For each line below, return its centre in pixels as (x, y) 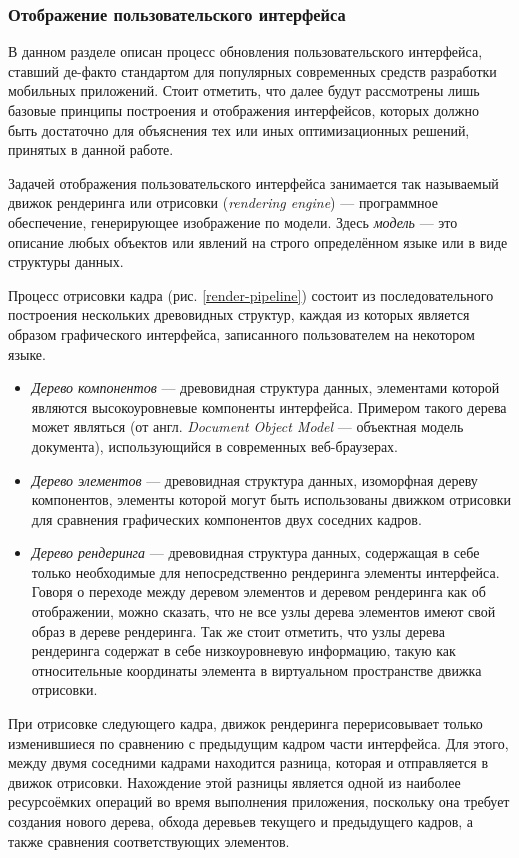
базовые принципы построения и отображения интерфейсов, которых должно (244, 110)
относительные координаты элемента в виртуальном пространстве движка (256, 669)
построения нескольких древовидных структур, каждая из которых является (239, 314)
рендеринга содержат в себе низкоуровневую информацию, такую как (243, 650)
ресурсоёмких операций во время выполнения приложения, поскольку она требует (259, 801)
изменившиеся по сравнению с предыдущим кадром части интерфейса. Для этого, (258, 742)
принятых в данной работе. (91, 149)
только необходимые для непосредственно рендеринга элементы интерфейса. (265, 571)
